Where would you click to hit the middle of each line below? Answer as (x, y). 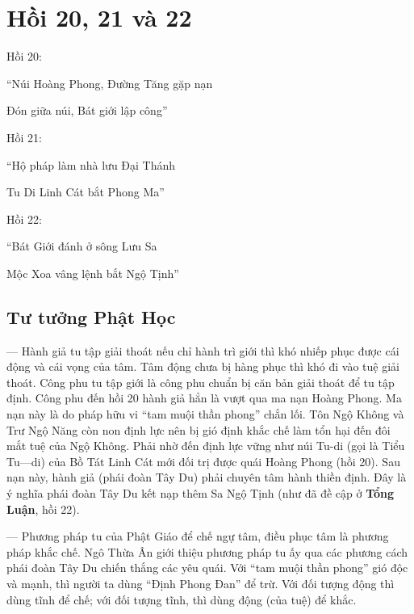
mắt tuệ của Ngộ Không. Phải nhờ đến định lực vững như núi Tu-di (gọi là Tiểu (206, 446)
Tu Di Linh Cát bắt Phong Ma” (86, 192)
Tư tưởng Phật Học (91, 316)
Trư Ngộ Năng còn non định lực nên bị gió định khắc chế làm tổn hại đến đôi (199, 429)
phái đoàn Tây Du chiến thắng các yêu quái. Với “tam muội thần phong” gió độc (207, 568)
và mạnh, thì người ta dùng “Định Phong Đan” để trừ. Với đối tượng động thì (201, 583)
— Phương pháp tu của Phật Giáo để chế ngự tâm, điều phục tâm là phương (198, 536)
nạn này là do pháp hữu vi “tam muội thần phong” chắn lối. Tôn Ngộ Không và (205, 414)
